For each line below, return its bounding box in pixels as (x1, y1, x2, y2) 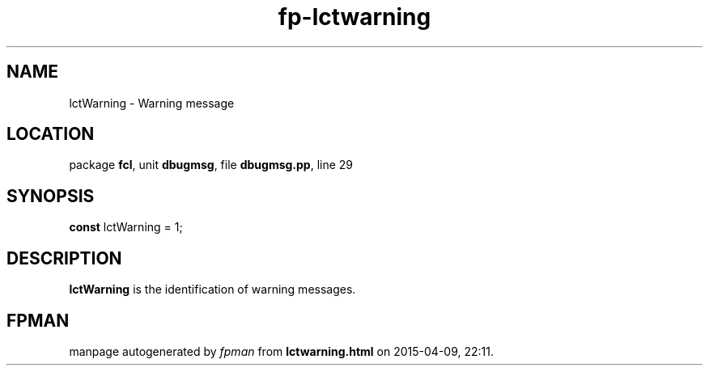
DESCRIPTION (6, 247, 122, 268)
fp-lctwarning (278, 3, 431, 31)
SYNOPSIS (6, 185, 95, 206)
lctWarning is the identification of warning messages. (69, 282, 356, 297)
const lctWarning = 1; (69, 220, 183, 235)
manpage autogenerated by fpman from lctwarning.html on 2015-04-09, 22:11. (69, 344, 494, 358)
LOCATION (6, 124, 95, 145)
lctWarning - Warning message (69, 95, 235, 110)
